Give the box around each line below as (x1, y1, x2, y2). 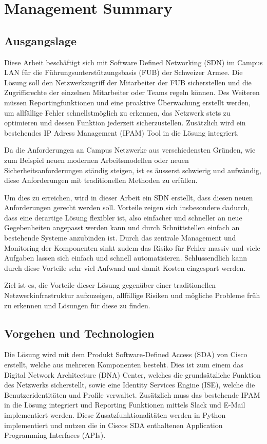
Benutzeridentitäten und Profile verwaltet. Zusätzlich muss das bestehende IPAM (4, 389, 260, 400)
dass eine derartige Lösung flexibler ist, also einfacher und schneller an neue (4, 212, 242, 223)
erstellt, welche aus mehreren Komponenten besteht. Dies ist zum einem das (4, 359, 243, 370)
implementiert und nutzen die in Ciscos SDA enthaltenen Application (4, 419, 223, 430)
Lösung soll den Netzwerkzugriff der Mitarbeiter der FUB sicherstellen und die (4, 77, 252, 87)
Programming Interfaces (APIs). (4, 430, 106, 440)
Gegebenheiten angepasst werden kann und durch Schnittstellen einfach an (4, 222, 240, 233)
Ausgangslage (4, 32, 77, 48)
